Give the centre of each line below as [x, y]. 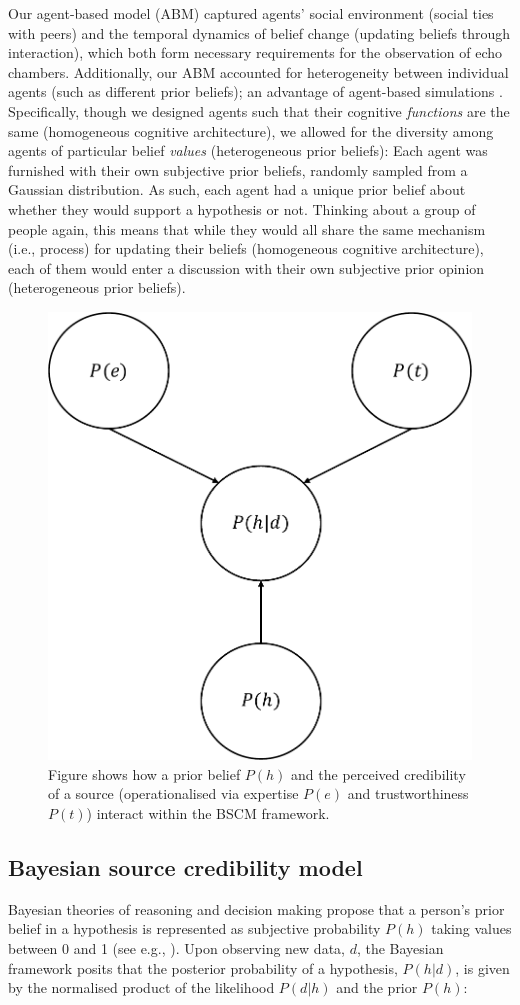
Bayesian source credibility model [185, 867]
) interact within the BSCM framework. [208, 813]
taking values [471, 928]
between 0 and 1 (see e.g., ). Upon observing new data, [176, 948]
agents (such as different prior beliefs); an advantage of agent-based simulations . [255, 91]
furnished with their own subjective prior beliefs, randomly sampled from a [238, 169]
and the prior [377, 987]
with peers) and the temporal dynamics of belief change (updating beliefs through [259, 32]
